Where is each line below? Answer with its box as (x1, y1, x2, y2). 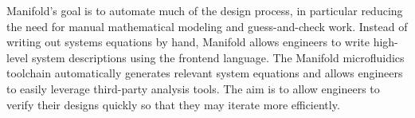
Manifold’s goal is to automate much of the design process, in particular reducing (6, 2, 403, 18)
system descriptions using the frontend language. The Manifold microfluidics (31, 49, 405, 65)
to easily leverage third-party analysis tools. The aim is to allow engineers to (6, 80, 380, 96)
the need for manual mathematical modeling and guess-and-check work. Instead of (6, 18, 408, 34)
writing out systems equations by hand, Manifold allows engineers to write (6, 33, 370, 50)
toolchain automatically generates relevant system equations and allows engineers (6, 65, 403, 81)
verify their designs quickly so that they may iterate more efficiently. (6, 96, 340, 112)
